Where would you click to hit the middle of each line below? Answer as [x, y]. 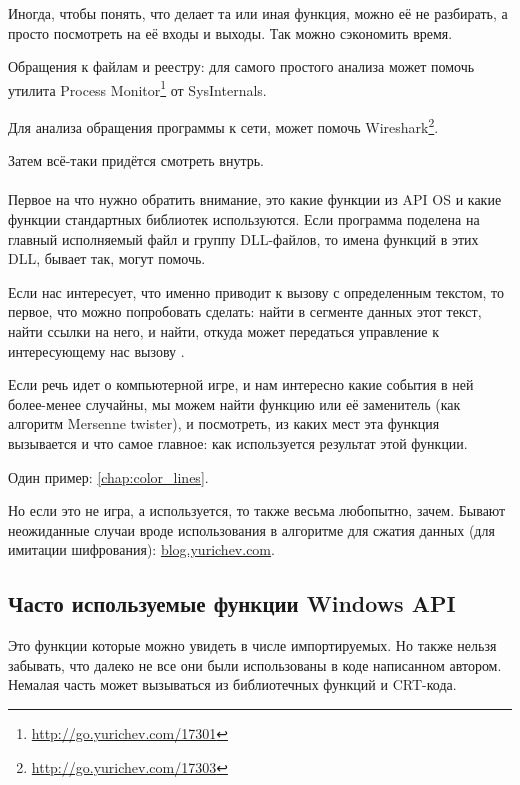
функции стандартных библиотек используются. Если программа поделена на [244, 219]
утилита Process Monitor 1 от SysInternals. [137, 88]
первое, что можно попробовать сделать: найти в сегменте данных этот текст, [245, 311]
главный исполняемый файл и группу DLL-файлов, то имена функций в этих [243, 238]
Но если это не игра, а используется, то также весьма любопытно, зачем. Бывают [257, 510]
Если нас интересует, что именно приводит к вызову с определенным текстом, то [256, 291]
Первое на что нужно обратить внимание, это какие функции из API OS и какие [255, 199]
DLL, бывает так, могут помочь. [107, 258]
